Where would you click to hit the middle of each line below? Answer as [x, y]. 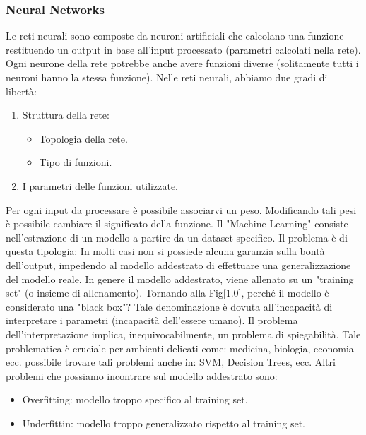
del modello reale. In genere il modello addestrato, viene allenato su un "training [180, 279]
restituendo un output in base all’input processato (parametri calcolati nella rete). [183, 49]
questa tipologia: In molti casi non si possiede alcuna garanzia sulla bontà [165, 251]
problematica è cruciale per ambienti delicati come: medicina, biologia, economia [180, 348]
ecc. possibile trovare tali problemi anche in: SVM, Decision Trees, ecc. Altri [171, 362]
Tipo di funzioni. [76, 162]
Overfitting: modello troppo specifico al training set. [135, 399]
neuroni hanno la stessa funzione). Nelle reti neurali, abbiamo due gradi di [167, 77]
